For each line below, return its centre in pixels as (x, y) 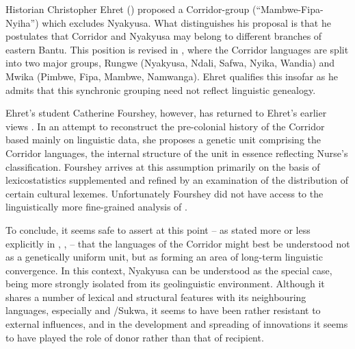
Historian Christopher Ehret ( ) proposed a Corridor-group (128, 9)
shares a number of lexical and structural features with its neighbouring (156, 297)
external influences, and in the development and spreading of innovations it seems (177, 324)
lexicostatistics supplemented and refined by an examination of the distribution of (177, 180)
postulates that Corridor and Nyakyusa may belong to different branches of (164, 36)
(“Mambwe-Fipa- (288, 9)
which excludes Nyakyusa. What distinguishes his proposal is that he (186, 22)
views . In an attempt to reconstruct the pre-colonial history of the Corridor (165, 126)
